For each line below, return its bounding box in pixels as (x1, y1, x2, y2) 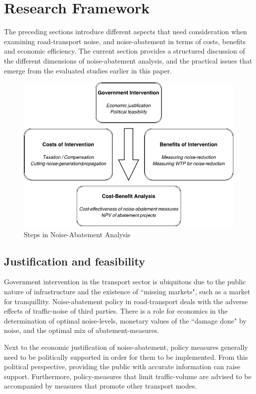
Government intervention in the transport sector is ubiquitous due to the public (4, 276, 246, 287)
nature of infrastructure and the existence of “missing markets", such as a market (4, 286, 251, 296)
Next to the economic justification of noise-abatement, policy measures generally (4, 341, 248, 352)
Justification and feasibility (4, 253, 146, 268)
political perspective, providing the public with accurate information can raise (4, 361, 241, 372)
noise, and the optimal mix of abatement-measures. (4, 325, 159, 335)
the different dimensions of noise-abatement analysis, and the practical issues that (4, 55, 253, 66)
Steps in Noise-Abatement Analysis (24, 229, 131, 239)
